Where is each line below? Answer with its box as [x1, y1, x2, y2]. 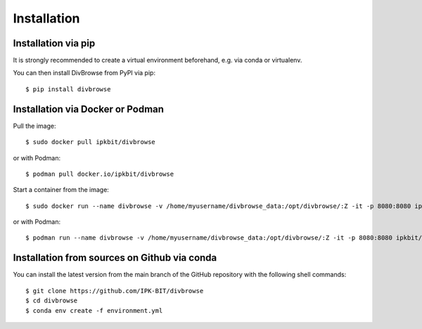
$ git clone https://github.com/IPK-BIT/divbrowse [25, 287, 204, 295]
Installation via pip [13, 37, 96, 49]
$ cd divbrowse [25, 297, 78, 305]
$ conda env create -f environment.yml [25, 307, 163, 314]
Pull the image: [13, 122, 56, 130]
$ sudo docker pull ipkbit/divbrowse [25, 138, 156, 146]
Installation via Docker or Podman [13, 103, 165, 115]
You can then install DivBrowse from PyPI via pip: [13, 69, 156, 77]
